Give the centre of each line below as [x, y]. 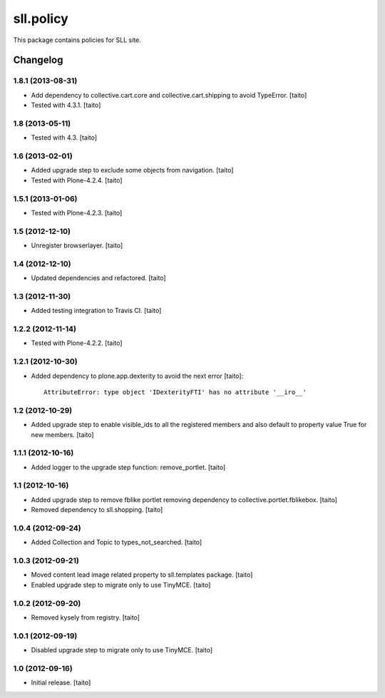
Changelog [38, 60]
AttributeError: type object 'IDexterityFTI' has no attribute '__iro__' [175, 392]
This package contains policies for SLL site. [77, 40]
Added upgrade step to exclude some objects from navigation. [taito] [132, 170]
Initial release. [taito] [61, 683]
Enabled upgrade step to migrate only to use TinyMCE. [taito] [121, 585]
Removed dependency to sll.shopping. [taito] [97, 510]
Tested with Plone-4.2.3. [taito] [77, 212]
